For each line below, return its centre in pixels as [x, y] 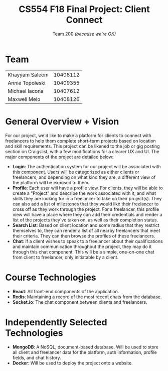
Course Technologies [51, 277]
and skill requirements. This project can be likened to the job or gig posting [82, 146]
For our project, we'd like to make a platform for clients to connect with [78, 135]
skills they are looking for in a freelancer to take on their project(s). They [87, 198]
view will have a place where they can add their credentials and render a [87, 214]
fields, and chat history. [37, 357]
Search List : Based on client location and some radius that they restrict [86, 225]
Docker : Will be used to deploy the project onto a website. [72, 363]
